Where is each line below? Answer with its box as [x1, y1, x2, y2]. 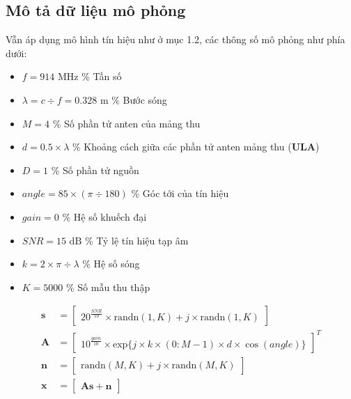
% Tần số [81, 69, 122, 84]
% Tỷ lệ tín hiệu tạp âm [84, 233, 189, 247]
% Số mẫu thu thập [66, 279, 150, 294]
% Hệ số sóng [82, 256, 140, 271]
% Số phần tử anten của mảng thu [52, 116, 201, 130]
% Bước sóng [111, 92, 167, 107]
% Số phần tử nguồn [51, 162, 139, 177]
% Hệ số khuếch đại [62, 209, 147, 224]
